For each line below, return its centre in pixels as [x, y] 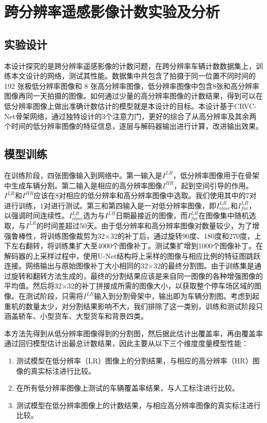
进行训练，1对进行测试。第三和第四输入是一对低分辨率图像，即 [110, 205]
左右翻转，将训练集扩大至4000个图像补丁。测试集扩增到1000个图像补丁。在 [137, 246]
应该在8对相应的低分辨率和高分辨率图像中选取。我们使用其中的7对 [145, 195]
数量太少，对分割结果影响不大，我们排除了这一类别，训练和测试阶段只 [144, 306]
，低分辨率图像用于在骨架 [216, 175]
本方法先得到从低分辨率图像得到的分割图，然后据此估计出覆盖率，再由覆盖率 [133, 333]
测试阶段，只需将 [54, 296]
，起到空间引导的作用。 [213, 185]
